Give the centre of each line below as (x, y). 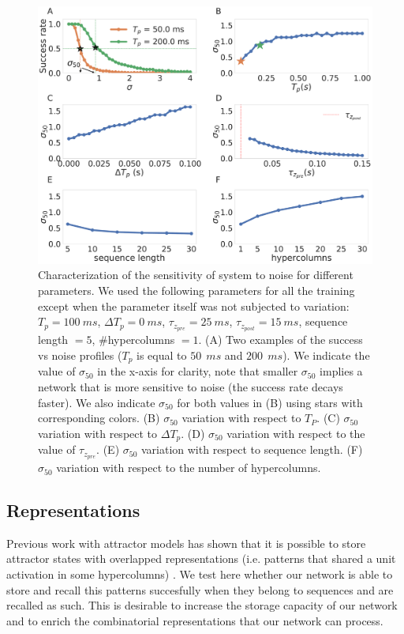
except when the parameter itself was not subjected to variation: (194, 306)
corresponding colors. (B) (99, 418)
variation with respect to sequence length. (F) (252, 449)
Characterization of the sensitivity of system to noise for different (196, 275)
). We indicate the (326, 355)
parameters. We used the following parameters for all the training (196, 291)
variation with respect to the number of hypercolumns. (189, 468)
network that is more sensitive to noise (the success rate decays (191, 386)
